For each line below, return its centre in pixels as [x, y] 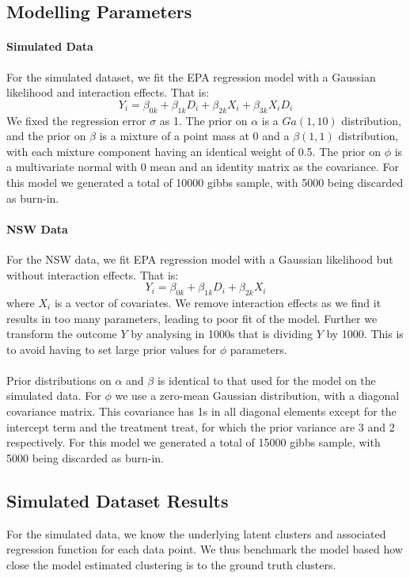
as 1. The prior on [203, 120]
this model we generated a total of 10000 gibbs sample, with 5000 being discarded [205, 182]
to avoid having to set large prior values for [112, 349]
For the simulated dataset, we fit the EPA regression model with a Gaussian [191, 76]
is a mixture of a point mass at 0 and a [194, 136]
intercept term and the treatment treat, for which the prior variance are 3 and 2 [201, 426]
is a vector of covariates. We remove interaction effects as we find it [218, 302]
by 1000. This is [365, 334]
